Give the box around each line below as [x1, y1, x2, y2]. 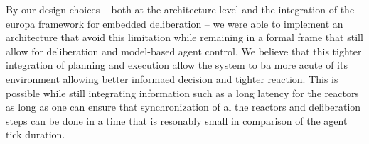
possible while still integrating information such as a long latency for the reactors [6, 85, 359, 100]
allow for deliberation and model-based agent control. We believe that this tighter [6, 43, 362, 58]
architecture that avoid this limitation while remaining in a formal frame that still [6, 30, 363, 45]
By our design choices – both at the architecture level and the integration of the [6, 2, 355, 16]
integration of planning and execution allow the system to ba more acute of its [6, 57, 348, 72]
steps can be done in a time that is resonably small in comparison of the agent [6, 113, 348, 128]
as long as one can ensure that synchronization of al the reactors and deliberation [6, 99, 361, 114]
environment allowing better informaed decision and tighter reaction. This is [6, 71, 338, 86]
